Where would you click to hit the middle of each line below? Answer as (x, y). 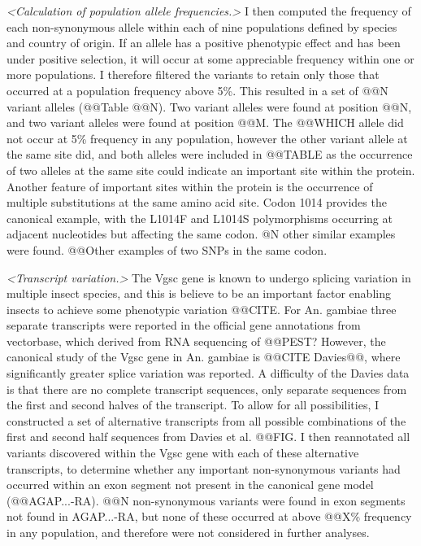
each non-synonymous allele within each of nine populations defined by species (202, 26)
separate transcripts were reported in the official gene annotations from (184, 325)
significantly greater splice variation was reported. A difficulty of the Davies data (208, 373)
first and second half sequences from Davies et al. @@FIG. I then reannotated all (208, 437)
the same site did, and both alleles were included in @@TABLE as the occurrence (210, 154)
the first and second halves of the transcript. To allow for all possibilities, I (193, 405)
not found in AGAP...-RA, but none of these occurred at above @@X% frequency (209, 516)
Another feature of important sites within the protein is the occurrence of (190, 186)
